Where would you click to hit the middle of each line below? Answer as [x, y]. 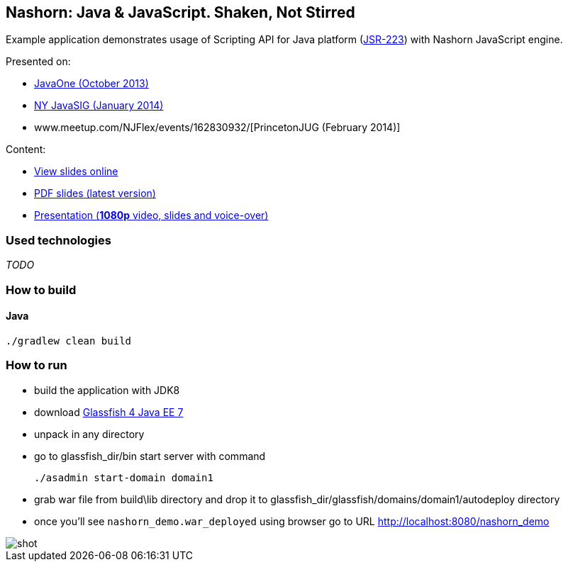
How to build [41, 290]
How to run [37, 365]
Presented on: [38, 62]
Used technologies [59, 240]
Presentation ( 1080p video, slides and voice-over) [151, 215]
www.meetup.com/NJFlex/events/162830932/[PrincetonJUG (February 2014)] [217, 128]
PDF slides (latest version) [95, 193]
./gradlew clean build [69, 341]
